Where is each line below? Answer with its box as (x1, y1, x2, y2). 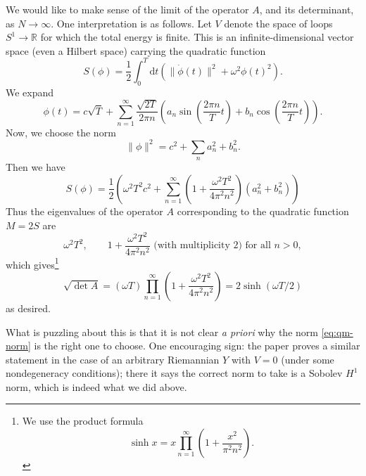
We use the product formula (22, 413, 144, 428)
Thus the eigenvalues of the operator (6, 203, 163, 218)
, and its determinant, (259, 2, 354, 16)
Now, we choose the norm (6, 124, 116, 139)
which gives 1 (6, 255, 59, 271)
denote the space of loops (224, 15, 333, 30)
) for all (238, 240, 271, 251)
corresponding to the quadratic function (177, 203, 349, 218)
